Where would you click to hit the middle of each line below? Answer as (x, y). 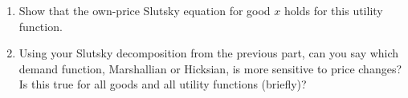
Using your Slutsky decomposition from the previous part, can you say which (209, 53)
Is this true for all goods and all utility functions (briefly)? (163, 84)
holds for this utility (334, 10)
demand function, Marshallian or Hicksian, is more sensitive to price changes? (210, 68)
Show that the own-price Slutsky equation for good (145, 10)
